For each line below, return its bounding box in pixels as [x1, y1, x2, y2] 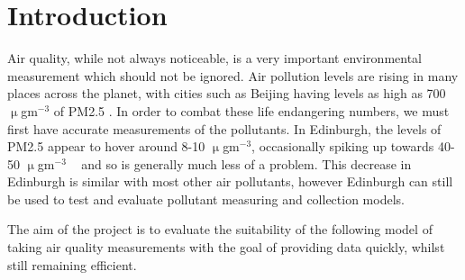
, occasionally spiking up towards [251, 137, 434, 156]
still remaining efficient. [7, 255, 137, 274]
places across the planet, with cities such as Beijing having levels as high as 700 [7, 84, 446, 103]
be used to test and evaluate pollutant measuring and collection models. [7, 189, 405, 208]
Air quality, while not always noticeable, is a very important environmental [7, 49, 422, 68]
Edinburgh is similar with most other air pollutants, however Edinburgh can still [7, 172, 453, 191]
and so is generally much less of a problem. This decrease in [81, 154, 412, 173]
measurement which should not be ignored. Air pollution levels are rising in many [7, 66, 459, 85]
